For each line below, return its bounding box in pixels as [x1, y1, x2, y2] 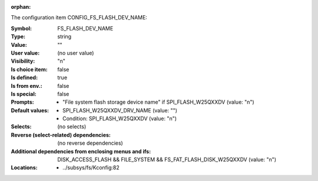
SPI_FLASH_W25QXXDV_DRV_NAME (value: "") [62, 107, 178, 114]
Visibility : [11, 57, 35, 64]
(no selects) [57, 123, 87, 130]
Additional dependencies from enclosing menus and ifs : [11, 148, 151, 155]
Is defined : [11, 74, 38, 81]
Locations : [11, 164, 38, 171]
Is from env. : [11, 82, 42, 89]
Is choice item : [11, 66, 48, 73]
